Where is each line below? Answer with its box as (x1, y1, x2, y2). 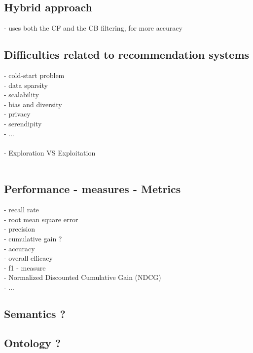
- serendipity (4, 118, 42, 128)
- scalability (4, 89, 39, 100)
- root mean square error (4, 214, 78, 224)
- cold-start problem (4, 70, 65, 80)
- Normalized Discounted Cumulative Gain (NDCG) (4, 272, 161, 282)
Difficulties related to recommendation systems (4, 47, 250, 62)
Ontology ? (4, 335, 61, 350)
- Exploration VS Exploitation (4, 147, 96, 157)
